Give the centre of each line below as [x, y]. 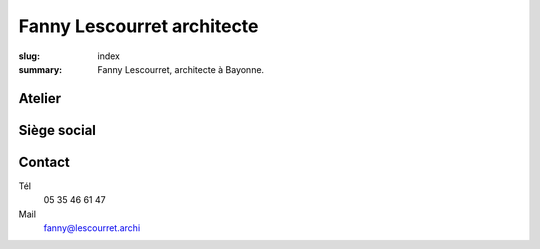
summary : [40, 69]
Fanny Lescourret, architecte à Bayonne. [181, 69]
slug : [29, 56]
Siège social [57, 130]
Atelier [40, 98]
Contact [44, 161]
